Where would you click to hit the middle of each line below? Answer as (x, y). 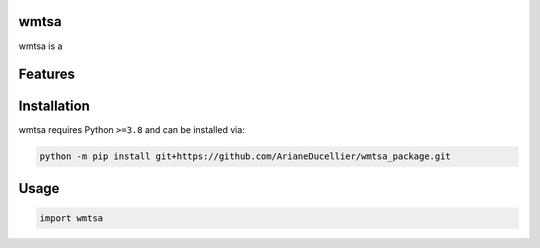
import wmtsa (71, 218)
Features (46, 74)
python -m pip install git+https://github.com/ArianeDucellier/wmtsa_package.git (245, 156)
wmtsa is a (40, 46)
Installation (54, 106)
